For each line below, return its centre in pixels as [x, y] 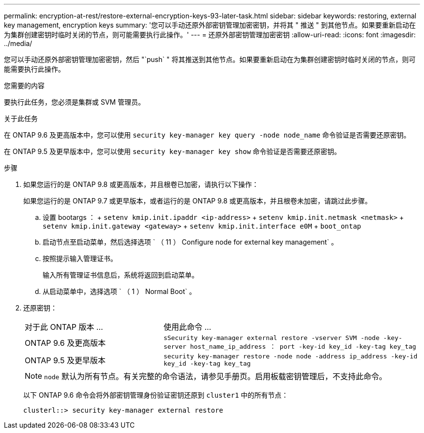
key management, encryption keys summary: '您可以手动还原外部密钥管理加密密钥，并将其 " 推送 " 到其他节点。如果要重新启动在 [210, 25]
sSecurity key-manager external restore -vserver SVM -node [272, 338]
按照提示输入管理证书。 [80, 258]
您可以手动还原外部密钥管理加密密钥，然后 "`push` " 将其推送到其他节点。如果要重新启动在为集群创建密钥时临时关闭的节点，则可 [210, 59]
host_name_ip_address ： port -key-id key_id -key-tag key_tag [303, 347]
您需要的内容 [24, 85]
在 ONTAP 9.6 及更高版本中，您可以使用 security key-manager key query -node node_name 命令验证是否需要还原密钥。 [207, 135]
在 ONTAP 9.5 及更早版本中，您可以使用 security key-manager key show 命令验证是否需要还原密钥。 [173, 151]
